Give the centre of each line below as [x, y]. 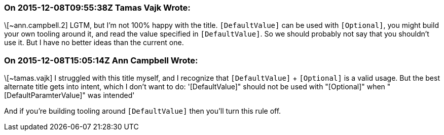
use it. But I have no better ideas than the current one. [94, 43]
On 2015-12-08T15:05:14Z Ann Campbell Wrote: [101, 60]
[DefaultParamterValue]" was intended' [69, 95]
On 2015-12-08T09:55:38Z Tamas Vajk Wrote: [97, 8]
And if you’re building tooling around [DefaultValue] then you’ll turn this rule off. [143, 111]
